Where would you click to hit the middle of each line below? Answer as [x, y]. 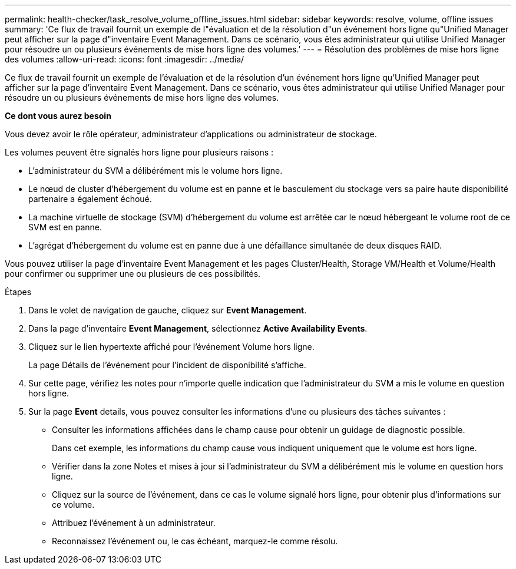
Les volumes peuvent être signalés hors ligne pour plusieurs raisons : [139, 152]
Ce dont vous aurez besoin [58, 116]
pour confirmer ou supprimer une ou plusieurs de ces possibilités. [133, 274]
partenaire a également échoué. [90, 199]
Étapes [18, 292]
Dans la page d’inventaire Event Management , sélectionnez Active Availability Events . [198, 328]
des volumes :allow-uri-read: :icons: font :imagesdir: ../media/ [125, 59]
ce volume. [73, 505]
